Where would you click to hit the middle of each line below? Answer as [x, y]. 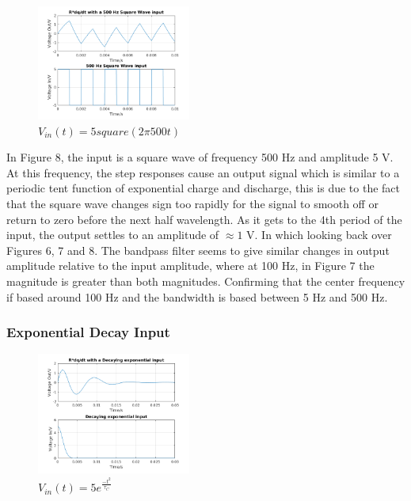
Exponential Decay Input [88, 332]
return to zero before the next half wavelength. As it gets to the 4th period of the [204, 219]
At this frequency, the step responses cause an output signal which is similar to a [203, 172]
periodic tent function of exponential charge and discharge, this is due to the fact [203, 188]
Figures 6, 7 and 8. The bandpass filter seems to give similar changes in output [198, 250]
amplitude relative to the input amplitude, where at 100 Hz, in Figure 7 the [190, 266]
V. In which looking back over [319, 235]
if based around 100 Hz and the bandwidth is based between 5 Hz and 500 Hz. [197, 296]
